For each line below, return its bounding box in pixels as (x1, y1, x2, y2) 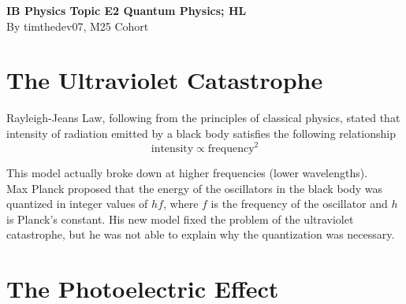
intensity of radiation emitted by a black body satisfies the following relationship (6, 124, 397, 141)
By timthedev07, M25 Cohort (6, 17, 149, 34)
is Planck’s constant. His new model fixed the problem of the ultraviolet (6, 210, 354, 227)
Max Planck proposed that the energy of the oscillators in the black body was (6, 180, 383, 196)
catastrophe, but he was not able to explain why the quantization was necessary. (6, 226, 395, 243)
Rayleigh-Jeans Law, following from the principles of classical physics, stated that (6, 109, 400, 126)
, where (163, 195, 199, 212)
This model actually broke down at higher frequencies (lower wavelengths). (6, 165, 368, 180)
